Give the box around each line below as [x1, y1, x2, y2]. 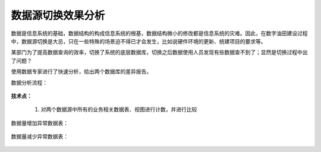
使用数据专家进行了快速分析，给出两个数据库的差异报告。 [11, 68, 152, 75]
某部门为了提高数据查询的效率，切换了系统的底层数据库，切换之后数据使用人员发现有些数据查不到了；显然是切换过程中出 [11, 49, 308, 56]
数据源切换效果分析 [11, 9, 105, 22]
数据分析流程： [11, 79, 48, 86]
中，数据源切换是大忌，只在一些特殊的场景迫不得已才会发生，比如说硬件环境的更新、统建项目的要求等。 [11, 37, 266, 45]
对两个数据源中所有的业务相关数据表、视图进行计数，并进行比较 [40, 106, 197, 113]
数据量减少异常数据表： [11, 133, 68, 140]
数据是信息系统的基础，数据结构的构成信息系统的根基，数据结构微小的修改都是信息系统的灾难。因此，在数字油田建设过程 [11, 30, 308, 37]
